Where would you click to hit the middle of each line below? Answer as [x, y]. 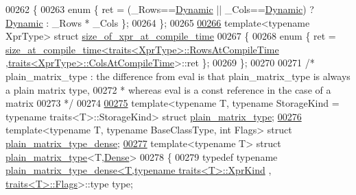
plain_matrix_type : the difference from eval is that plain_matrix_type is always [178, 76]
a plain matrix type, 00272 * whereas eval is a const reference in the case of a [168, 89]
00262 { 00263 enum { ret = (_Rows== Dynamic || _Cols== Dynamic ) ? [160, 9]
